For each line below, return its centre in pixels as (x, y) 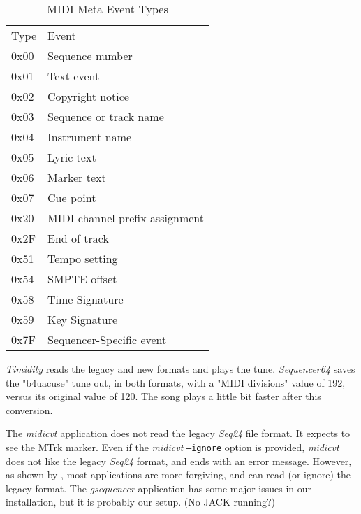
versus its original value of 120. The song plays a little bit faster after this (163, 396)
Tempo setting (83, 258)
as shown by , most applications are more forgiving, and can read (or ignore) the (178, 474)
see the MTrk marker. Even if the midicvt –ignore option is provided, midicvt (172, 447)
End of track (78, 238)
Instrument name (90, 137)
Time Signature (86, 299)
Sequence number (90, 56)
